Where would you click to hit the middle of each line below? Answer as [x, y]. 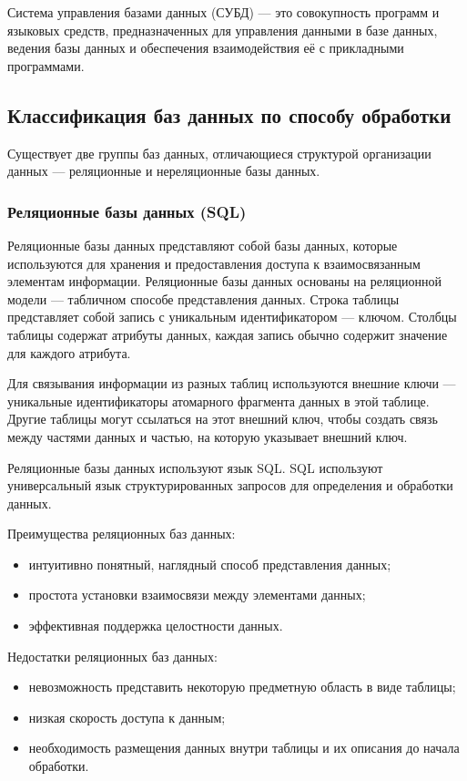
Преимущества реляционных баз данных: [122, 534]
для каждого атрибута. [69, 352]
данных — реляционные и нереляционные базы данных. [164, 171]
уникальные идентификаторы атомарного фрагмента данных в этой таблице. [218, 401]
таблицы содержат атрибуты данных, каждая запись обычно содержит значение [228, 334]
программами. [46, 65]
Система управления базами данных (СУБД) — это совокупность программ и [223, 12]
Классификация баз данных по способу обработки [229, 114]
